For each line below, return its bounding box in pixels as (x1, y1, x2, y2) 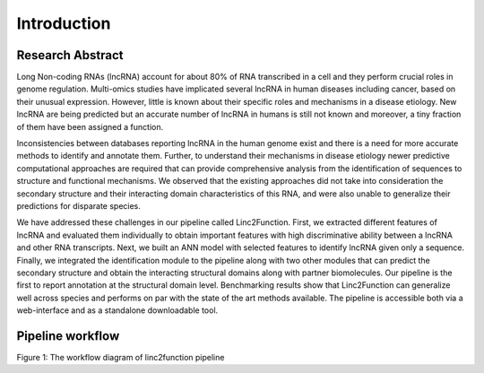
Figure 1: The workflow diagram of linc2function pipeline (16, 352, 225, 362)
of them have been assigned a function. (16, 121, 164, 132)
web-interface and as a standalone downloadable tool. (16, 305, 219, 316)
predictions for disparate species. (16, 200, 141, 211)
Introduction (16, 13, 111, 33)
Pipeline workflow (16, 328, 120, 343)
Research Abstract (16, 48, 125, 63)
